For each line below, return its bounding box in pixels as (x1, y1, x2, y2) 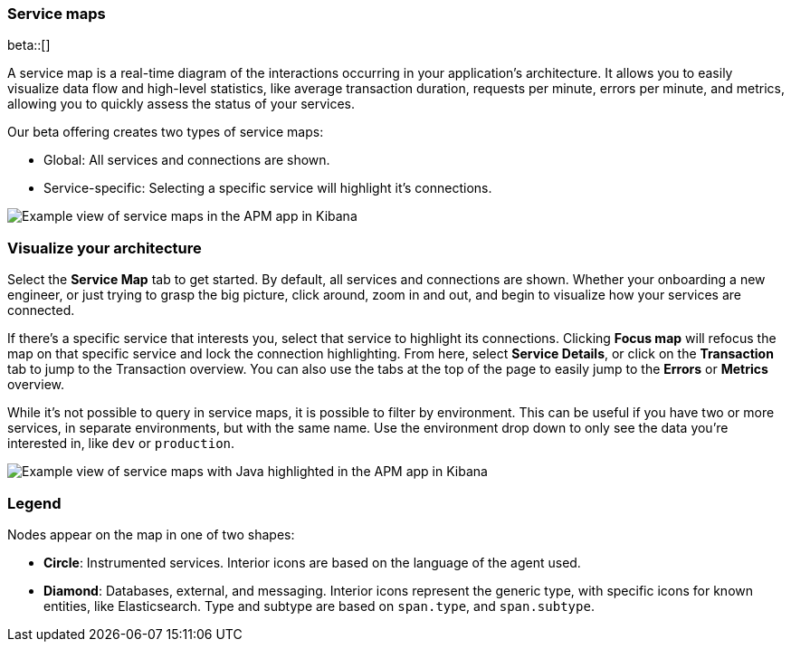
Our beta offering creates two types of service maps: (7, 124, 324, 140)
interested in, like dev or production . (7, 435, 235, 452)
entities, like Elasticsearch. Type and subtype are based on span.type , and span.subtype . (43, 597, 595, 614)
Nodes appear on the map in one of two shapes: (7, 526, 295, 542)
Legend (7, 493, 62, 512)
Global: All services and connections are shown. (43, 152, 330, 168)
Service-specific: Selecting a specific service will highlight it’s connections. (43, 180, 492, 196)
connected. (7, 302, 75, 319)
